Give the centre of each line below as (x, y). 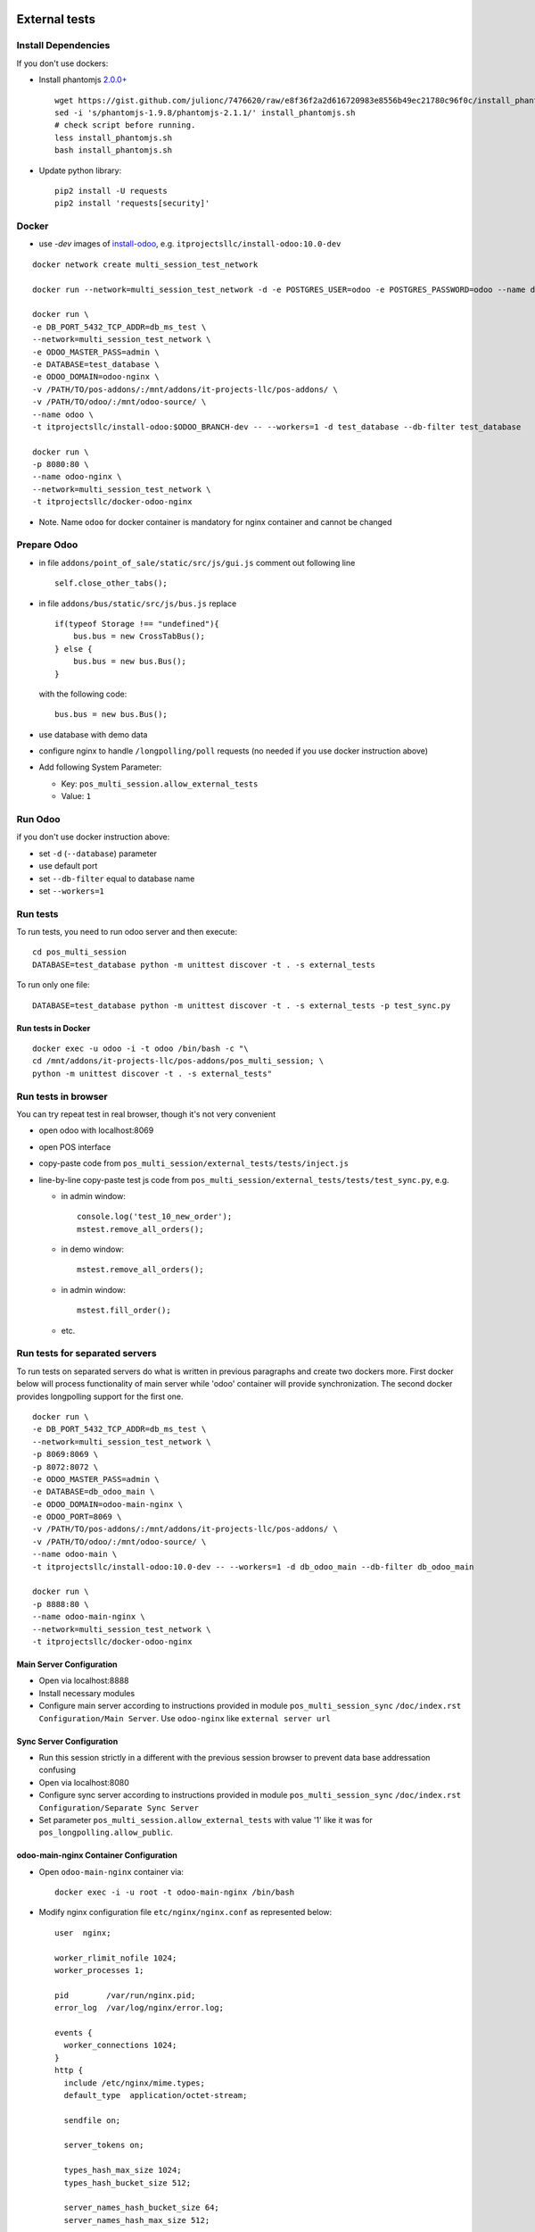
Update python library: (80, 171)
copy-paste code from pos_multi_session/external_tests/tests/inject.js (194, 1163)
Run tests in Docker (53, 1028)
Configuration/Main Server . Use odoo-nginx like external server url (185, 1718)
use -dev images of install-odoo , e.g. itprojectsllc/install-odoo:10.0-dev (190, 244)
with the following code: (83, 694)
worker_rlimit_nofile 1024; (116, 1958)
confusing (57, 1770)
